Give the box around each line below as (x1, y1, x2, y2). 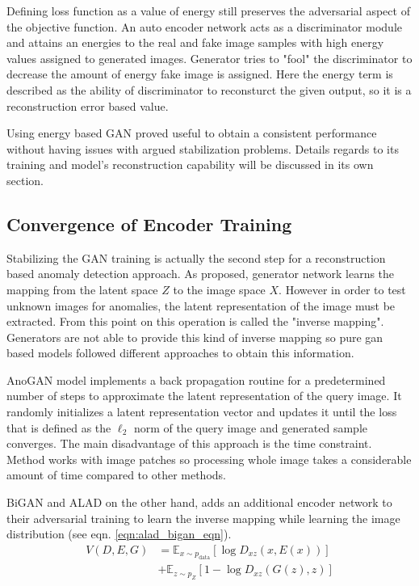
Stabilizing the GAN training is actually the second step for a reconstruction (6, 249, 386, 266)
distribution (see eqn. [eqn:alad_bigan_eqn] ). (6, 525, 232, 542)
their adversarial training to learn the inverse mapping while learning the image (6, 509, 400, 526)
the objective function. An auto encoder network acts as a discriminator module (6, 18, 402, 35)
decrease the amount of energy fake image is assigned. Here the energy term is (6, 65, 393, 82)
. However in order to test (279, 280, 406, 297)
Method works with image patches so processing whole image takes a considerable (6, 450, 412, 467)
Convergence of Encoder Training (6, 211, 292, 236)
